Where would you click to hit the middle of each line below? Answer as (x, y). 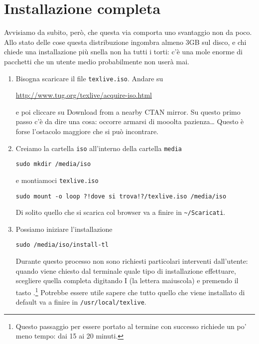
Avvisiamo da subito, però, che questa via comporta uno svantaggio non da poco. (128, 32)
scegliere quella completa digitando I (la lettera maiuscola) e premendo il (127, 280)
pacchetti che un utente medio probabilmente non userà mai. (97, 61)
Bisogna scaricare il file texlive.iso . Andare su (89, 78)
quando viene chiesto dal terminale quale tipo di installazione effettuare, (126, 270)
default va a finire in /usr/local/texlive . (81, 302)
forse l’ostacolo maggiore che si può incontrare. (87, 131)
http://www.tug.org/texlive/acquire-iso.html (84, 95)
